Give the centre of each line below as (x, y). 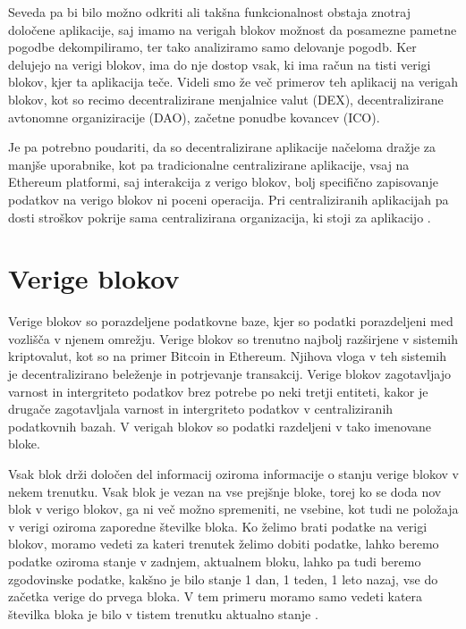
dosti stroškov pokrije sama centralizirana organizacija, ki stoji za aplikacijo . (220, 217)
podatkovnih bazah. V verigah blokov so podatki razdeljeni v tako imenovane (220, 426)
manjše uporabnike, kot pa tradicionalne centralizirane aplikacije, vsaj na (209, 164)
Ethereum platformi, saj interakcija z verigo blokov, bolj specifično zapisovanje (223, 182)
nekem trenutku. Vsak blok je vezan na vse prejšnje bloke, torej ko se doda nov (225, 491)
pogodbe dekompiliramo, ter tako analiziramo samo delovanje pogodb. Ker (212, 47)
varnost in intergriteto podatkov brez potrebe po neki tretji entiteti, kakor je (218, 391)
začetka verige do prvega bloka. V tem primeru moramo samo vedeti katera (216, 596)
